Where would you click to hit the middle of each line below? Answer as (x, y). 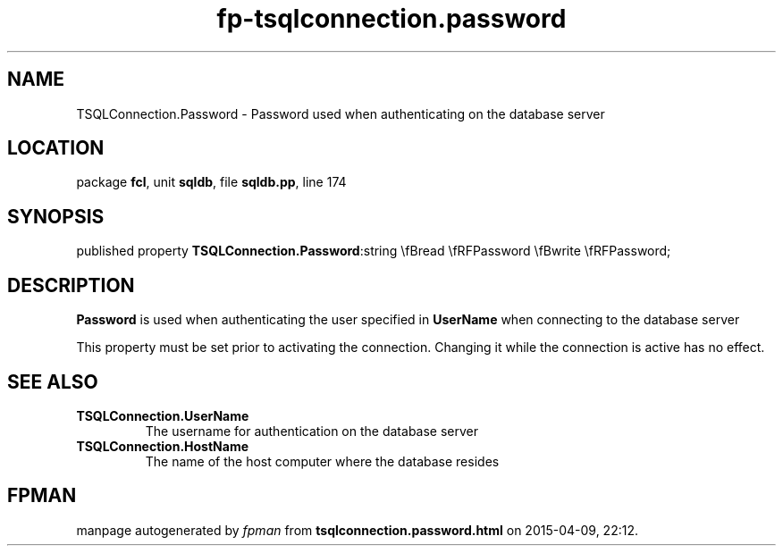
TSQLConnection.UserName (163, 415)
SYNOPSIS (56, 216)
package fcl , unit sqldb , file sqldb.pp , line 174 (211, 182)
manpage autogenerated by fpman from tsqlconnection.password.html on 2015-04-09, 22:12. (357, 530)
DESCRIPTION (71, 285)
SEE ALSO (53, 381)
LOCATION (56, 148)
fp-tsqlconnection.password (391, 19)
